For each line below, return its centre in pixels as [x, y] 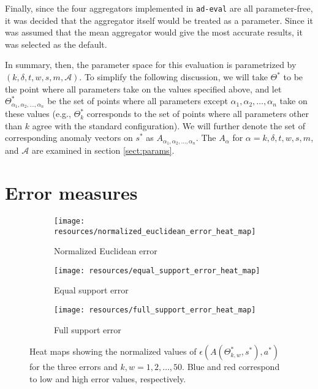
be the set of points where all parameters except [138, 101]
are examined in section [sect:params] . [103, 150]
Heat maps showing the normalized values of [113, 351]
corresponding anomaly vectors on [69, 138]
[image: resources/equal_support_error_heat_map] [157, 270]
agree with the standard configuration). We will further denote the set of [168, 125]
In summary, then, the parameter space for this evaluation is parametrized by [151, 65]
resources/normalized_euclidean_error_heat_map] [155, 231]
